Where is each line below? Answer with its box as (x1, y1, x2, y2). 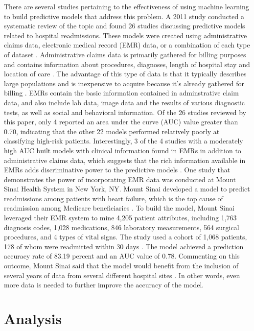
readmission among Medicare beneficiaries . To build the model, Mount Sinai (4, 203, 234, 213)
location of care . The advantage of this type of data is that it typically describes (4, 69, 247, 79)
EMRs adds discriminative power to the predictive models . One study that (4, 165, 231, 175)
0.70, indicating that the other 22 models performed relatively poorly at (4, 126, 220, 136)
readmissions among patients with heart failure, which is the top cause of (4, 193, 223, 203)
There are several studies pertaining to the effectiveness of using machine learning (4, 1, 249, 11)
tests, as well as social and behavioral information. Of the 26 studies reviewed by (4, 107, 246, 117)
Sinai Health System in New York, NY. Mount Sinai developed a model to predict (4, 184, 250, 194)
